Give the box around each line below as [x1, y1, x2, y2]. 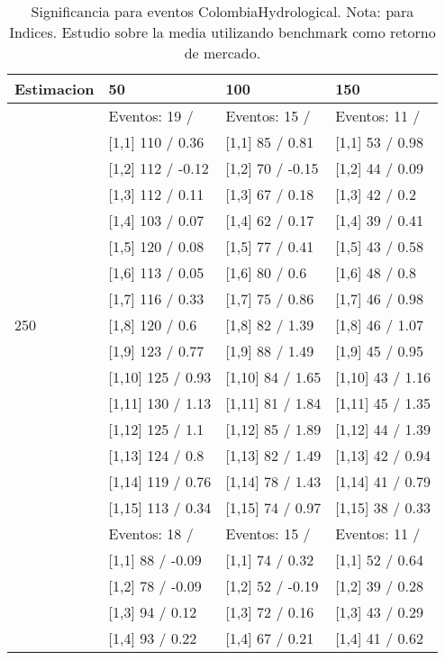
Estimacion [14, 78, 95, 99]
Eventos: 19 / [108, 105, 194, 126]
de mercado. [184, 42, 261, 63]
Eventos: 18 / [108, 523, 194, 544]
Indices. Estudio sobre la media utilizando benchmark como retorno [9, 22, 436, 42]
